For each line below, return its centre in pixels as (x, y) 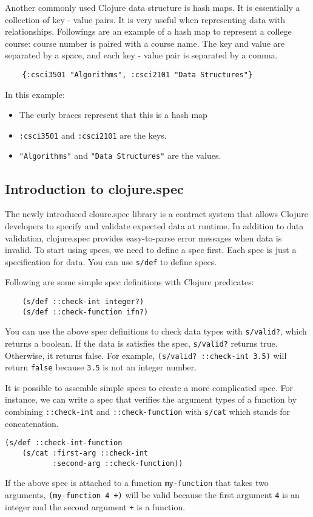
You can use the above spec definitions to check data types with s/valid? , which (156, 331)
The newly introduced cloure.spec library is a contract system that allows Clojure (156, 214)
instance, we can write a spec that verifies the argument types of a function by (151, 399)
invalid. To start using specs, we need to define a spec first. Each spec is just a (151, 250)
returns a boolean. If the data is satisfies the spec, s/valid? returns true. (141, 343)
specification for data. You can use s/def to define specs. (111, 261)
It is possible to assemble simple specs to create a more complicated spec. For (149, 387)
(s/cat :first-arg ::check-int (85, 453)
